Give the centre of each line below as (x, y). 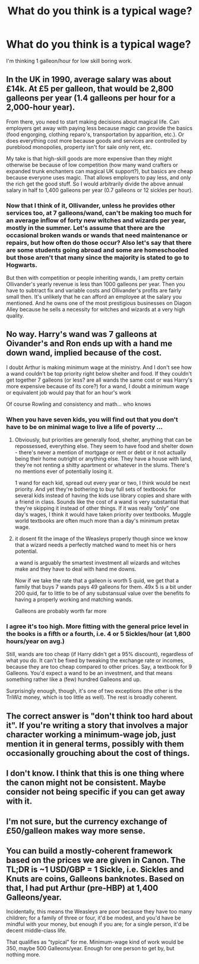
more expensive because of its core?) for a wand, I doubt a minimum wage (97, 386)
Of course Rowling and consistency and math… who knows (79, 404)
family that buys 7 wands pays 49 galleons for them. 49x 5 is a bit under (103, 587)
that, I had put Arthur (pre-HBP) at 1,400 (82, 888)
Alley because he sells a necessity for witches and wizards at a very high (96, 310)
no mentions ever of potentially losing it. (64, 471)
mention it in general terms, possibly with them (95, 744)
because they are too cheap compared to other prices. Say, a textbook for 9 (99, 667)
